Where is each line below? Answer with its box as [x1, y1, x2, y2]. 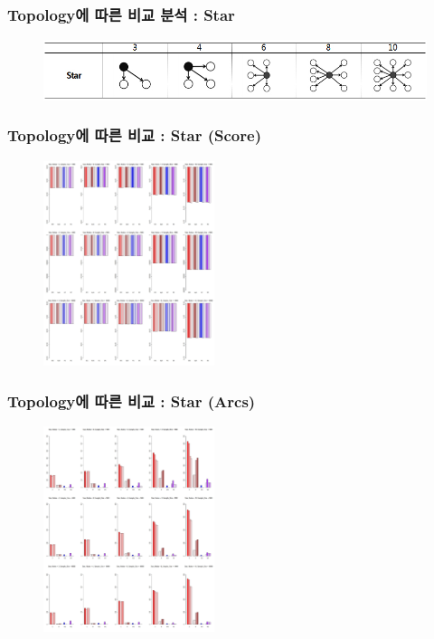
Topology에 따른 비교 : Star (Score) [7, 124, 261, 147]
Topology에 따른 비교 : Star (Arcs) [7, 389, 256, 412]
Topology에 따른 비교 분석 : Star [7, 3, 235, 25]
